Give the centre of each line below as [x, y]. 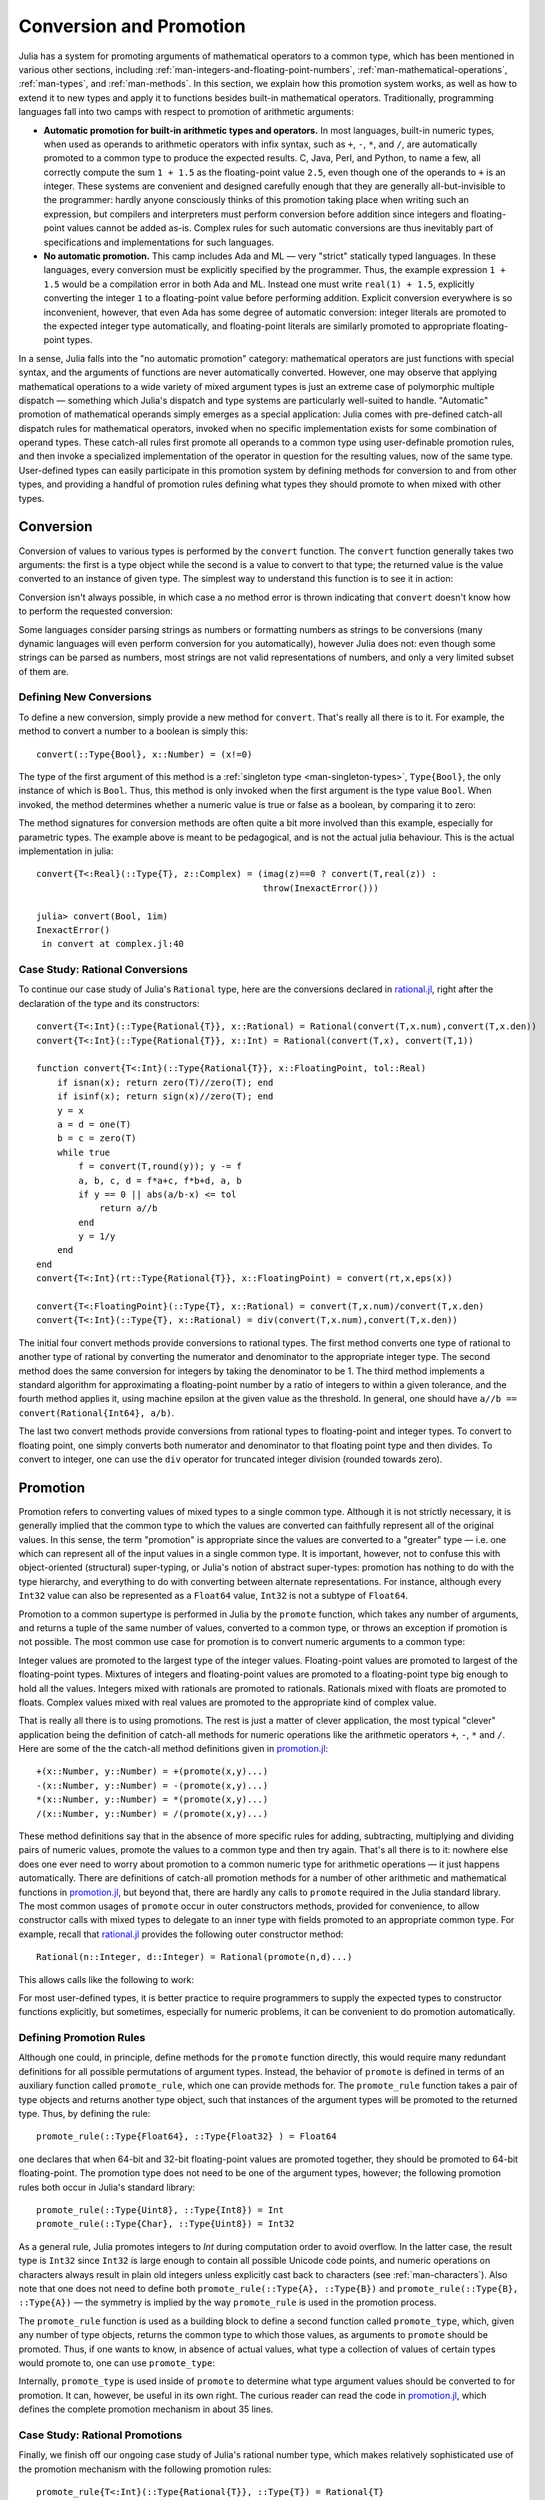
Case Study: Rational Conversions [103, 970]
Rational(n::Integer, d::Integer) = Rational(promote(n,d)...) [194, 1957]
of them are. [43, 671]
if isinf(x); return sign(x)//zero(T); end [165, 1096]
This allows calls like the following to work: [106, 1979]
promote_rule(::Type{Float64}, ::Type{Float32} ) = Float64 [186, 2136]
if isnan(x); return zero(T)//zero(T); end [165, 1082]
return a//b [128, 1208]
